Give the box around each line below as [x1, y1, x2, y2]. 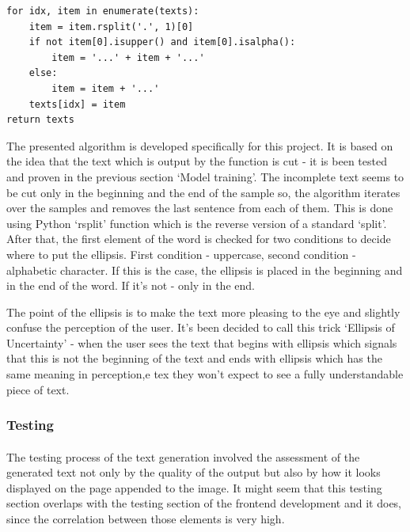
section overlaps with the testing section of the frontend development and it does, [6, 495, 401, 511]
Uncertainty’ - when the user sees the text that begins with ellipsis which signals [6, 334, 397, 351]
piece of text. [6, 381, 70, 397]
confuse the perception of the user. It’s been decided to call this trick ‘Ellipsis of [6, 319, 395, 336]
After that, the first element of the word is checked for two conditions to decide [6, 230, 391, 247]
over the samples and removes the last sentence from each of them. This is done [6, 199, 393, 216]
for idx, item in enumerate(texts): [6, 6, 199, 17]
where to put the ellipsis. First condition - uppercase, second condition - [6, 245, 356, 262]
